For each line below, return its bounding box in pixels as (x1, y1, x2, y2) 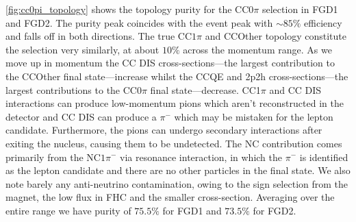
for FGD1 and (162, 203, 222, 217)
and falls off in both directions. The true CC (5, 29, 192, 43)
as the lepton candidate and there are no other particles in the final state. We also (5, 163, 351, 177)
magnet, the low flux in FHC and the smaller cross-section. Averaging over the (5, 190, 335, 204)
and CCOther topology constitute (205, 29, 346, 43)
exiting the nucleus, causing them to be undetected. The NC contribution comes (5, 136, 342, 150)
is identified (299, 149, 348, 164)
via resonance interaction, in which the (120, 149, 283, 164)
